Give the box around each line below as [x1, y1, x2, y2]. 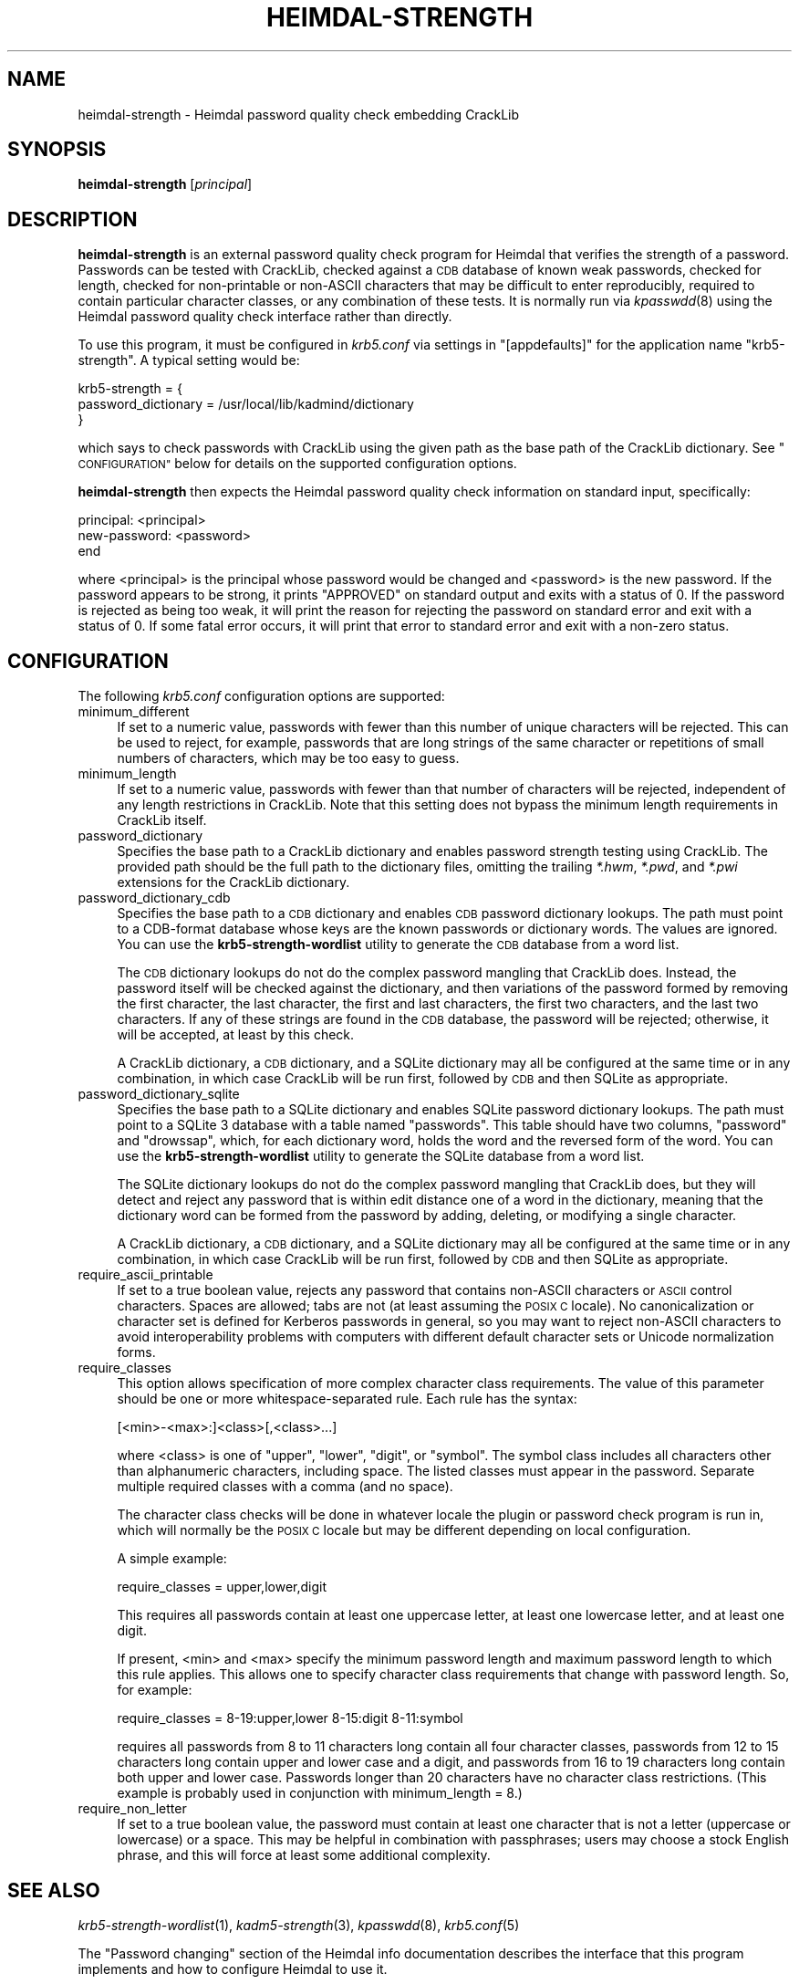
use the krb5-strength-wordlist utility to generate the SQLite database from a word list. [117, 1148, 645, 1164]
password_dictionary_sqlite [78, 1086, 240, 1102]
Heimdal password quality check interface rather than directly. [78, 308, 452, 325]
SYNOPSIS [7, 138, 107, 162]
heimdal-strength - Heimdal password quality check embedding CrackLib [78, 106, 520, 122]
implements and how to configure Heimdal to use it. [78, 1960, 388, 1977]
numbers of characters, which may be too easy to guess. [117, 750, 460, 767]
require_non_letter [78, 1801, 187, 1817]
